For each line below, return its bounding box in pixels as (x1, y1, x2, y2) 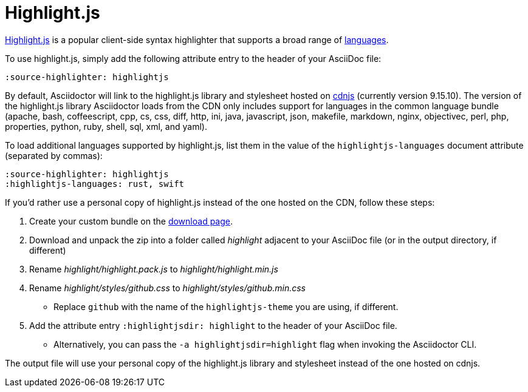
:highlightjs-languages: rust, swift (5, 178, 185, 189)
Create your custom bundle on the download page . (29, 215, 233, 226)
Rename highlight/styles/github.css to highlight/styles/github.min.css (29, 282, 306, 293)
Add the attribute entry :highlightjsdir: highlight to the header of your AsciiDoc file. (29, 320, 397, 331)
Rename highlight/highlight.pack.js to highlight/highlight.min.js (29, 263, 278, 274)
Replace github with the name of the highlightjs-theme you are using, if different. (53, 301, 399, 312)
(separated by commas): (5, 150, 103, 161)
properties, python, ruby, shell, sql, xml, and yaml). (5, 121, 207, 132)
